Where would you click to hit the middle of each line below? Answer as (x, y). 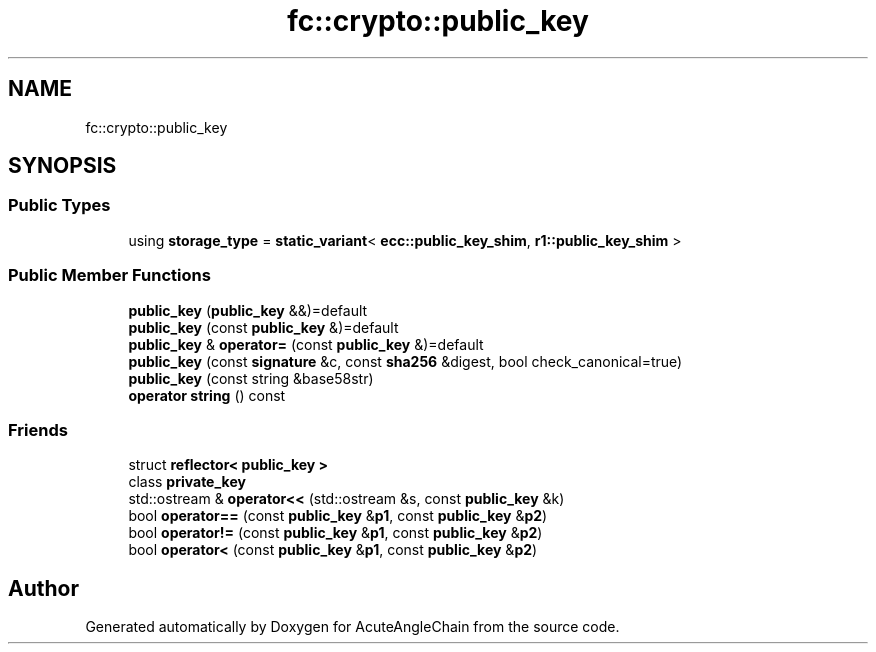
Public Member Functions (109, 275)
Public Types (59, 205)
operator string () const (207, 395)
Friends (38, 429)
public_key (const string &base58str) (251, 378)
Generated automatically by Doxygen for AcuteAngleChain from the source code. (352, 627)
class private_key (187, 482)
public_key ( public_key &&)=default (248, 310)
